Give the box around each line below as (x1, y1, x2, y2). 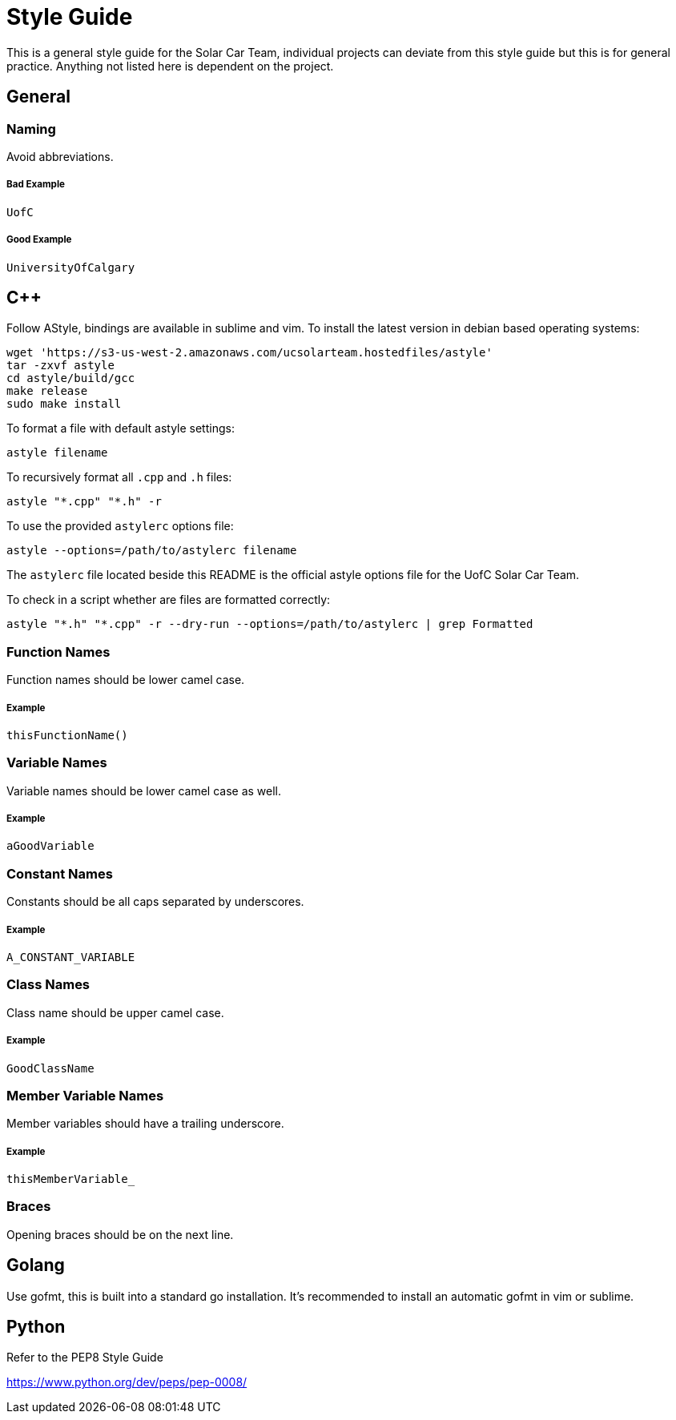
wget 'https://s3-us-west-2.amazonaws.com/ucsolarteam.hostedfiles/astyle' (6, 346, 493, 360)
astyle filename (6, 446, 108, 460)
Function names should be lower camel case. (6, 673, 245, 687)
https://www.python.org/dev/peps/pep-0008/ (6, 1375, 247, 1390)
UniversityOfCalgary (6, 260, 135, 274)
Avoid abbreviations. (6, 149, 114, 163)
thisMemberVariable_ (6, 1173, 135, 1186)
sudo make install (6, 397, 122, 411)
